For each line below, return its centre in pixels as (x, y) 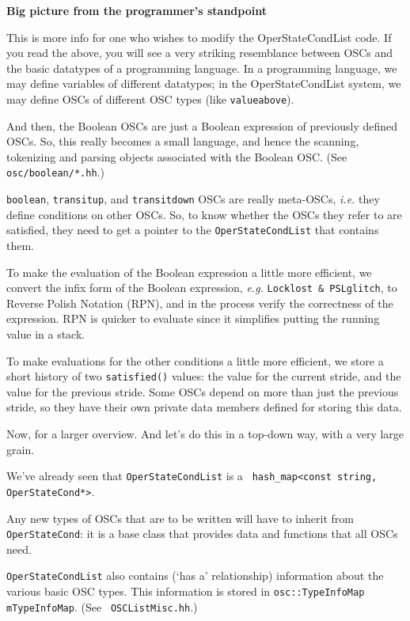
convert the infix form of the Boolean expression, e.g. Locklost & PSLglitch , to (202, 288)
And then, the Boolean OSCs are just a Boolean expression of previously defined (202, 125)
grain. (21, 449)
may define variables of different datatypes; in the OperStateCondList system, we (204, 83)
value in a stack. (46, 334)
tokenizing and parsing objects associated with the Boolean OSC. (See (177, 156)
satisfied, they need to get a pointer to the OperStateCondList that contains (193, 230)
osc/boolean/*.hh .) (55, 172)
